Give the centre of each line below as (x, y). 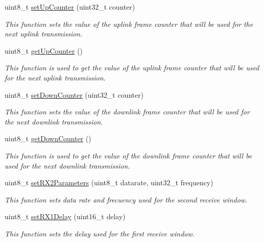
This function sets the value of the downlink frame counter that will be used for (127, 112)
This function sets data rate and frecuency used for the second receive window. (126, 199)
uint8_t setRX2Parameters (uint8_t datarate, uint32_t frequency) (109, 183)
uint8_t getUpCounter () (44, 50)
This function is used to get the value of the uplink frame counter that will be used (132, 68)
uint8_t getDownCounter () (48, 138)
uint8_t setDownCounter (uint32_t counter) (74, 94)
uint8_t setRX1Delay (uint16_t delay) (65, 216)
